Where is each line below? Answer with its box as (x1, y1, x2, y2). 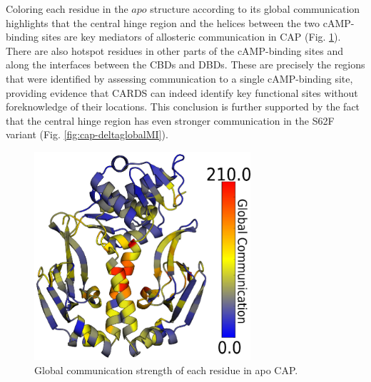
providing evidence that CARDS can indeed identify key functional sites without (6, 85, 358, 100)
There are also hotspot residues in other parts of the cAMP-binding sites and (6, 43, 344, 58)
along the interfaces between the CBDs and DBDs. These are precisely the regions (6, 57, 365, 72)
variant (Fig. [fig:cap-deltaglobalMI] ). (6, 127, 168, 142)
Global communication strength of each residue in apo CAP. (34, 363, 298, 378)
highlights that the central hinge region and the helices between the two (6, 15, 320, 30)
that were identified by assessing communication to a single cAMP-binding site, (6, 71, 353, 86)
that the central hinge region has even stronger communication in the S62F (6, 113, 335, 128)
